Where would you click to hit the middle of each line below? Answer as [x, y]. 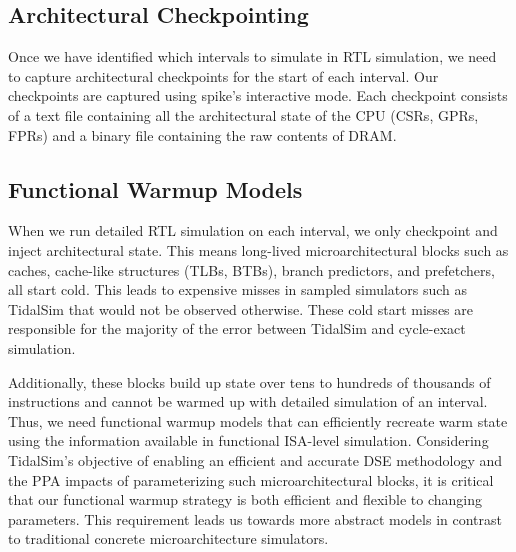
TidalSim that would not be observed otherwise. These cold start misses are [240, 308]
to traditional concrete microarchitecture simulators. [168, 538]
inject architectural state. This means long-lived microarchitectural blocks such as [258, 249]
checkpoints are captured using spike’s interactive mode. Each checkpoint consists [258, 95]
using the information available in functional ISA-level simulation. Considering [248, 440]
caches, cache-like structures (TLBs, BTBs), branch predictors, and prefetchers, [251, 269]
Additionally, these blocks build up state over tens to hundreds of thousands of [249, 381]
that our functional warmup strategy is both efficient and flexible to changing [245, 499]
